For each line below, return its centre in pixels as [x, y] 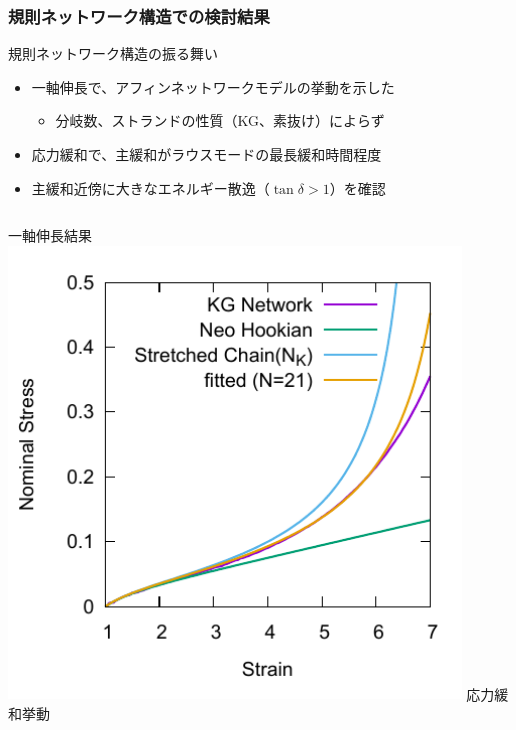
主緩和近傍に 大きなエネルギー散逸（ [150, 187]
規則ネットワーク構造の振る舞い [113, 53]
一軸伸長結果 [50, 235]
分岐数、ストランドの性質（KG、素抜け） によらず [220, 120]
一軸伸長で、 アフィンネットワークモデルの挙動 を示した [213, 86]
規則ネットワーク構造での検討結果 [139, 15]
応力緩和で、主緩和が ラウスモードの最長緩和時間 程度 [206, 154]
